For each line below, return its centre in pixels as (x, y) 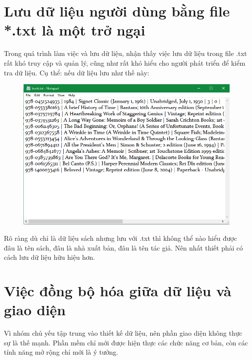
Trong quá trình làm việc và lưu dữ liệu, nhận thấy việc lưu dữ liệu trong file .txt (126, 53)
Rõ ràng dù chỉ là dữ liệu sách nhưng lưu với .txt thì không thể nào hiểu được (121, 238)
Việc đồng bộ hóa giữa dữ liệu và (118, 291)
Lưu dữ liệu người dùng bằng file (117, 11)
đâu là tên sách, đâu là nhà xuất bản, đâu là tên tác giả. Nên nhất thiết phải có (124, 247)
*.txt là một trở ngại (75, 30)
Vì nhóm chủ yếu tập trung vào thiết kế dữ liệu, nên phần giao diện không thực (123, 333)
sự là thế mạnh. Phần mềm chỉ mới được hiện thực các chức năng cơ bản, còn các (126, 342)
